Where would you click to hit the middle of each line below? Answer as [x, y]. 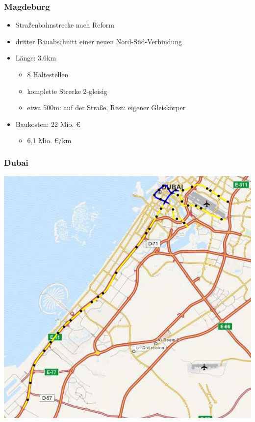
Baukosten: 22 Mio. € [48, 124]
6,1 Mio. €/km [49, 140]
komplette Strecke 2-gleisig [67, 91]
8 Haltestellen [48, 74]
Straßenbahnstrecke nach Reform [65, 25]
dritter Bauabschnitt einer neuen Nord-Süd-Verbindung [99, 41]
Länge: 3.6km [36, 58]
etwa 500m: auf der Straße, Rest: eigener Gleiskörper [106, 107]
